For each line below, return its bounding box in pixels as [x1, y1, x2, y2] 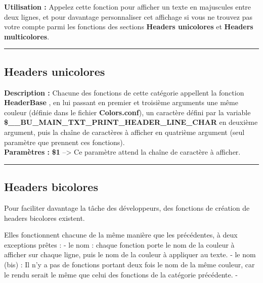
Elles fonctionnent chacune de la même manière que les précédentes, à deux [4, 229, 238, 240]
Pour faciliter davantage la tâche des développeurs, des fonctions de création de [4, 202, 250, 213]
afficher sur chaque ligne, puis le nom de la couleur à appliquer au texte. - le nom [4, 249, 256, 260]
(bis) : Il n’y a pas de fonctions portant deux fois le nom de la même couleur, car [4, 259, 255, 269]
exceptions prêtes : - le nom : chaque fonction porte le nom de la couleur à [4, 239, 235, 250]
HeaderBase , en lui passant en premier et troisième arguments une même [4, 97, 238, 108]
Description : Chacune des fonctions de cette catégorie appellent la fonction [4, 87, 244, 98]
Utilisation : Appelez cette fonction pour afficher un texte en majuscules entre [4, 2, 251, 12]
